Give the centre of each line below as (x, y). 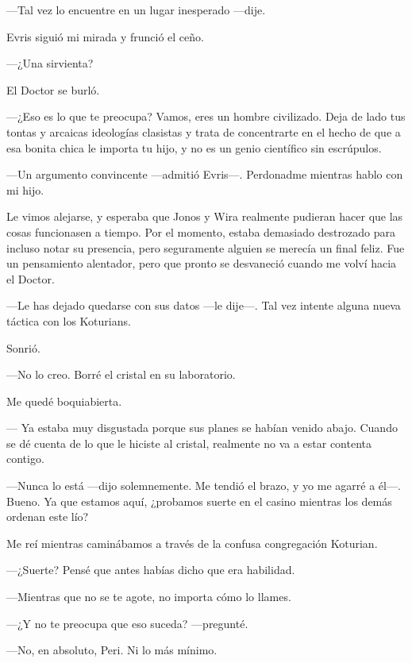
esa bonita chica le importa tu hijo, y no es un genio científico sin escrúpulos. (194, 147)
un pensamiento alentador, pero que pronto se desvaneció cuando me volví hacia (202, 263)
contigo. (25, 459)
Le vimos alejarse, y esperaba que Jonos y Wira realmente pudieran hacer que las (205, 216)
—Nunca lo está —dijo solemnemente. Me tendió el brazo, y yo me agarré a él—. (204, 486)
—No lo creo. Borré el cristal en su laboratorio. (121, 374)
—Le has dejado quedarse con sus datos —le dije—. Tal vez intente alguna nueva (204, 305)
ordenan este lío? (48, 517)
